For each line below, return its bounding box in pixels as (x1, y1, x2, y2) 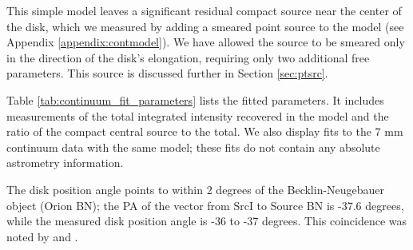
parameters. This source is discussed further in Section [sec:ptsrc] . (6, 65, 328, 81)
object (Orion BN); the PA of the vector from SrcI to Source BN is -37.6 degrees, (6, 196, 404, 213)
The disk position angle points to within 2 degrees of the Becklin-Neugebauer (6, 181, 385, 197)
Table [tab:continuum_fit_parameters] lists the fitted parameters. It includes (6, 91, 384, 108)
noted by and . (6, 228, 78, 244)
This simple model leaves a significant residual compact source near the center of (6, 2, 402, 18)
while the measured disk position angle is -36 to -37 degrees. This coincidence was (6, 212, 407, 229)
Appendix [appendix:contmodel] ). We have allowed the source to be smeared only (6, 34, 405, 50)
